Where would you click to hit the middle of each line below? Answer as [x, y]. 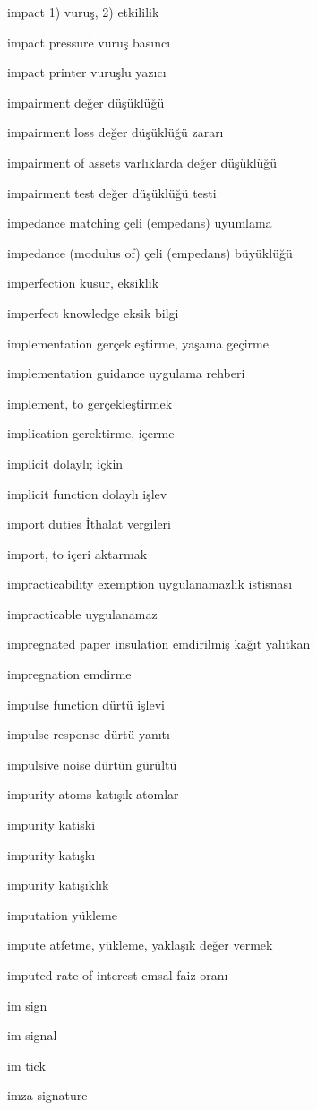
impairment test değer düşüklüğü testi [112, 192]
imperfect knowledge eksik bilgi [93, 312]
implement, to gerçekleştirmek [90, 403]
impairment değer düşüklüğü [86, 102]
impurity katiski [51, 825]
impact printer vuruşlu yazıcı [87, 72]
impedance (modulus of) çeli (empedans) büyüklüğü [150, 252]
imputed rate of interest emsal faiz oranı [118, 975]
